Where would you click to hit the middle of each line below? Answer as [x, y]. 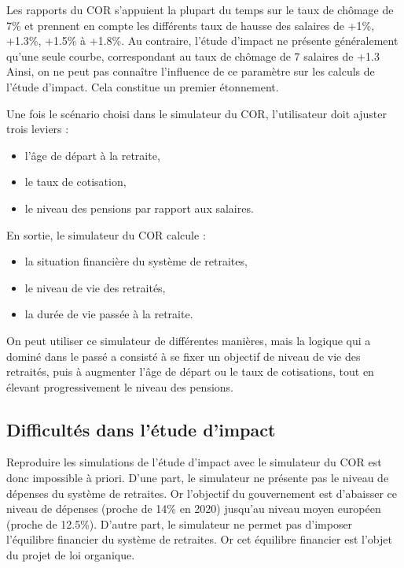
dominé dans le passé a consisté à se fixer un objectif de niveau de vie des [184, 356]
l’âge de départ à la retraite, [92, 155]
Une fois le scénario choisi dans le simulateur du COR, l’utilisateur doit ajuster [196, 113]
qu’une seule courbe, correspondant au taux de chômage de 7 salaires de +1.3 [193, 56]
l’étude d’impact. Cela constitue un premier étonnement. [143, 86]
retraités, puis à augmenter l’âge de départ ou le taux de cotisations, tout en [190, 371]
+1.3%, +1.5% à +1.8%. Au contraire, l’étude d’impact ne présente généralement [202, 41]
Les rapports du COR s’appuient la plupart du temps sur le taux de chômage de [200, 9]
